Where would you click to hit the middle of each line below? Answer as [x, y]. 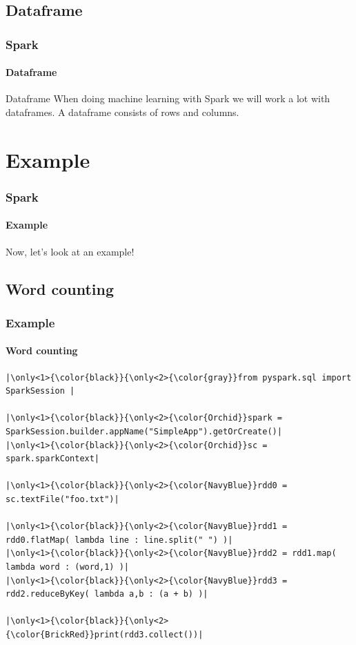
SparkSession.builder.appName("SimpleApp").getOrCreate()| [144, 432]
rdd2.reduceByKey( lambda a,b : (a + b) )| [107, 594]
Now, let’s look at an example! [70, 251]
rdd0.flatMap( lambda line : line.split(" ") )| [119, 540]
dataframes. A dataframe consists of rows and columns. [122, 112]
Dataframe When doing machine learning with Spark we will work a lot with [168, 98]
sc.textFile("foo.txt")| [62, 499]
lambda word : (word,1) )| [67, 567]
